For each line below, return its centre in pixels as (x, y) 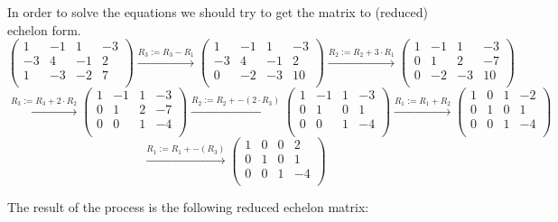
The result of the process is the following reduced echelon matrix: (188, 206)
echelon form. (44, 29)
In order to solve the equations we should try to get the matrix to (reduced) (218, 12)
